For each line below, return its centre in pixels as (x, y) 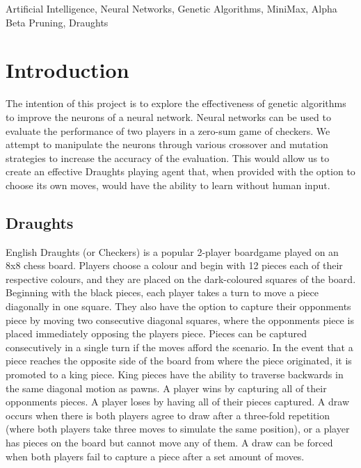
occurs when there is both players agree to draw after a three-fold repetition (168, 415)
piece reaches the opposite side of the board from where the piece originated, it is (179, 361)
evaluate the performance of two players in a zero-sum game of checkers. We (168, 130)
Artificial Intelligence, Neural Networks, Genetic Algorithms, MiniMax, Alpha (171, 8)
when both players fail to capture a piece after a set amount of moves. (155, 456)
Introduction (67, 70)
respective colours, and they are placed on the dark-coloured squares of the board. (181, 279)
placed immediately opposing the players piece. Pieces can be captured (156, 333)
